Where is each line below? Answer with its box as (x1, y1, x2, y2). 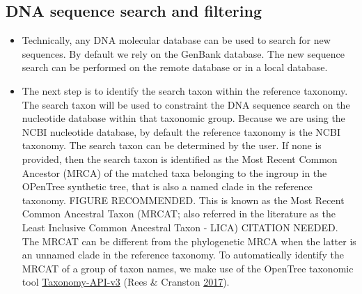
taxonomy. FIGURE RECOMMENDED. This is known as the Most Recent (22, 192, 345, 207)
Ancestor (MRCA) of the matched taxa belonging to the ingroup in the (22, 165, 327, 180)
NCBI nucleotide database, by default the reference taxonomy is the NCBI (22, 124, 340, 139)
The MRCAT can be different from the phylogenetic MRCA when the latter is (22, 233, 356, 248)
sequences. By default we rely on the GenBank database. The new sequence (22, 46, 345, 61)
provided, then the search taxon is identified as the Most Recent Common (22, 151, 338, 166)
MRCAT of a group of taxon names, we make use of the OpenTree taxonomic (22, 261, 354, 275)
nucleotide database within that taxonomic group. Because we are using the (22, 111, 345, 125)
